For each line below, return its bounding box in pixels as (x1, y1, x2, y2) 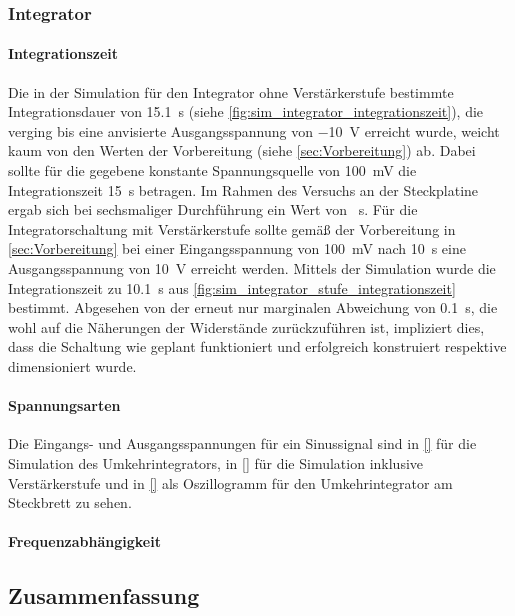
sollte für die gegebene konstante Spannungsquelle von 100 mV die (8, 160, 417, 181)
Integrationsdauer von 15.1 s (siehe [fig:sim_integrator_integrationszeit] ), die (8, 101, 484, 122)
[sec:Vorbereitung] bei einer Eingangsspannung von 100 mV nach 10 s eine (8, 238, 466, 259)
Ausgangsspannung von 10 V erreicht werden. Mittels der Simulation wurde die (8, 257, 496, 278)
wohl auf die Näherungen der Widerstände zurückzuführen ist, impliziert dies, (8, 316, 485, 337)
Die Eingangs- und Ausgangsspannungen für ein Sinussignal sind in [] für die (8, 433, 477, 454)
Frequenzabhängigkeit (8, 531, 161, 552)
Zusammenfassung (8, 580, 200, 611)
